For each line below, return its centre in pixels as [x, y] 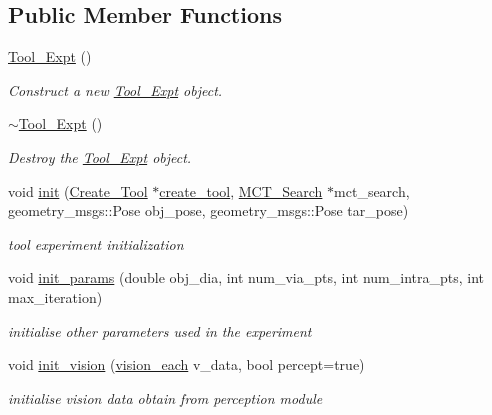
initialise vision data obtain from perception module [165, 397]
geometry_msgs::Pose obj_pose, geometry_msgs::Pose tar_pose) [208, 210]
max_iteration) [55, 296]
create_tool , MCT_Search [241, 190]
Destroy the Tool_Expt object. [100, 156]
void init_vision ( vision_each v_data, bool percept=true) [186, 364]
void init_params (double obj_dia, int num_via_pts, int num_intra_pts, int [246, 277]
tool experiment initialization [96, 243]
